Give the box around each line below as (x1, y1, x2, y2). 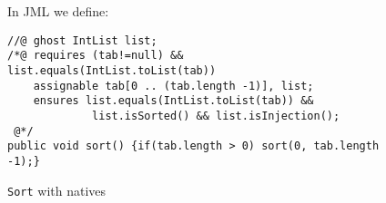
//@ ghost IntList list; (7, 34, 157, 47)
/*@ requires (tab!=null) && (7, 49, 184, 63)
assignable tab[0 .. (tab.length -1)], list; (33, 79, 314, 92)
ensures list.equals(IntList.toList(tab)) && (33, 94, 314, 108)
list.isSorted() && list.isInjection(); (92, 109, 340, 122)
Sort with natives (7, 180, 107, 199)
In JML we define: (7, 2, 109, 20)
